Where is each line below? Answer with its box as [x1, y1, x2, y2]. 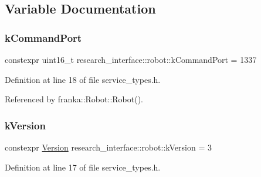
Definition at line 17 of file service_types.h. [5, 161, 161, 173]
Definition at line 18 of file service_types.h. [5, 73, 161, 85]
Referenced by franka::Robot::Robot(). [5, 93, 143, 105]
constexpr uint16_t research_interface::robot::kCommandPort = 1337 [5, 54, 257, 65]
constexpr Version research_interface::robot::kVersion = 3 [5, 141, 212, 153]
